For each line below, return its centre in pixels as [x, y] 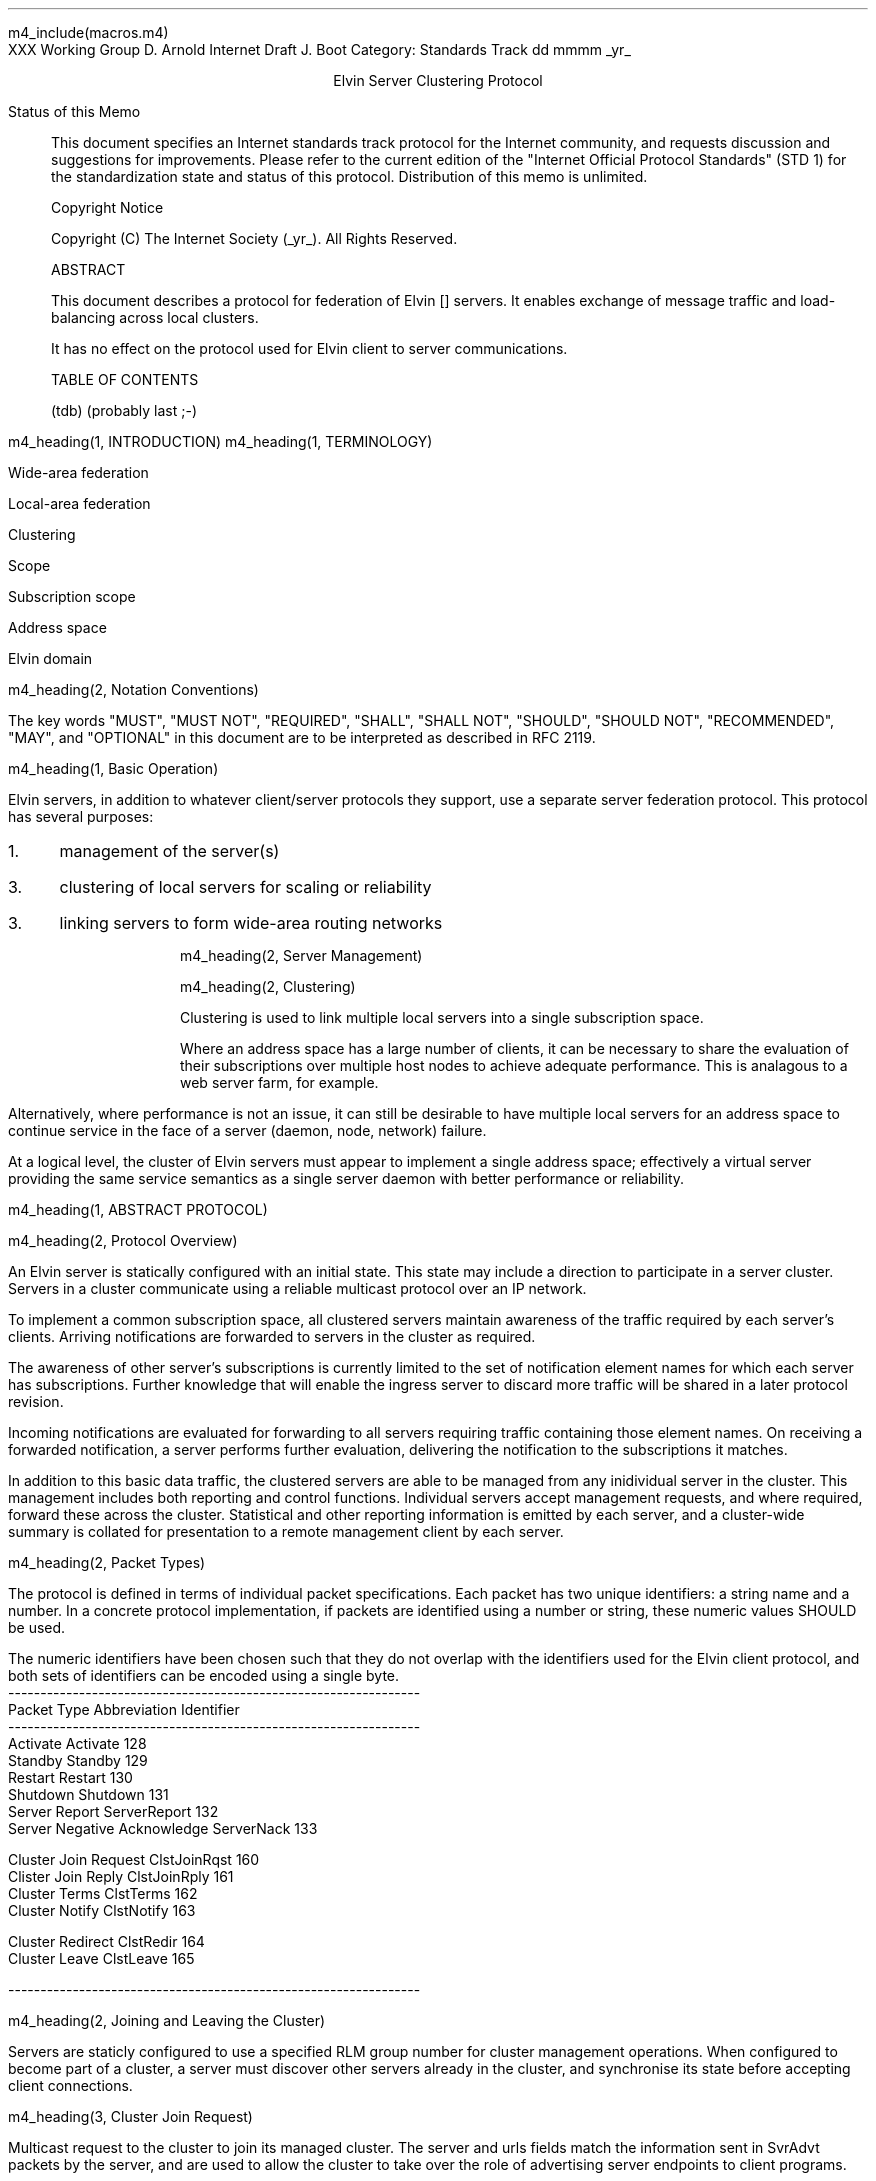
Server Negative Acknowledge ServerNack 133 [163, 1828]
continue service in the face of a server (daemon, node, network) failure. [247, 1130]
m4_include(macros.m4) [88, 32]
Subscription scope [72, 596]
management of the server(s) [169, 851]
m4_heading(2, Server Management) [301, 955]
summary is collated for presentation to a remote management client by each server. [286, 1531]
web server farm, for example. [279, 1082]
